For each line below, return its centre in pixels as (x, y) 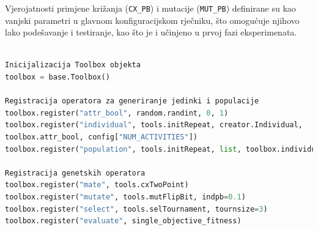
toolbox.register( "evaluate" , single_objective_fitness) (123, 221)
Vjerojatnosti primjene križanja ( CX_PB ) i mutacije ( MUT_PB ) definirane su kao (150, 8)
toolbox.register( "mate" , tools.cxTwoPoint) (97, 185)
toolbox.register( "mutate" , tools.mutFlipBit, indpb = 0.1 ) (125, 197)
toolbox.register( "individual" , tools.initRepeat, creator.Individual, (154, 125)
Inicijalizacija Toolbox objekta (73, 65)
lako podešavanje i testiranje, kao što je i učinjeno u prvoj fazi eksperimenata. (151, 32)
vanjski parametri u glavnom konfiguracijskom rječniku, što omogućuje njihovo (152, 20)
